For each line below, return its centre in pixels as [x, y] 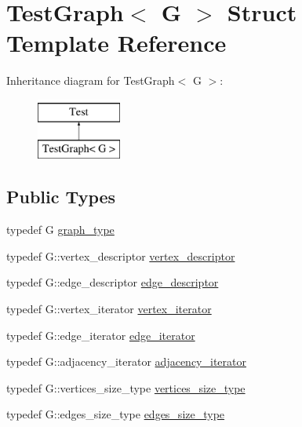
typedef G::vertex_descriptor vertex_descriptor [121, 255]
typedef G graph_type [60, 230]
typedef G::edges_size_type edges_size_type [116, 414]
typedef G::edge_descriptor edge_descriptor [113, 282]
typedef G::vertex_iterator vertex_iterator [109, 309]
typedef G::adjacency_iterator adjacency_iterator [126, 361]
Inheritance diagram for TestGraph [91, 80]
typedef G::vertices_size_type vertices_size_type [126, 387]
